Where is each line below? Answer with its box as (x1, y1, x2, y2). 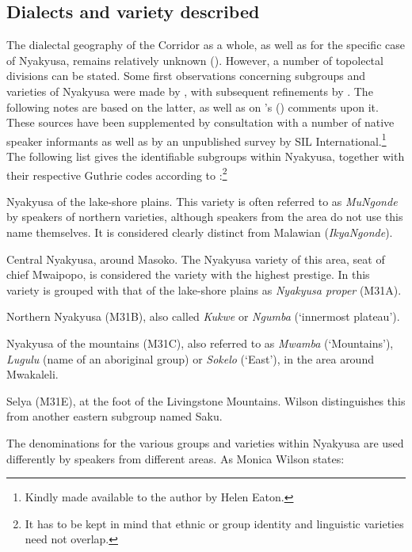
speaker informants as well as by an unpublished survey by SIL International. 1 (6, 130, 387, 149)
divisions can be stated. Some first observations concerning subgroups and (6, 67, 366, 84)
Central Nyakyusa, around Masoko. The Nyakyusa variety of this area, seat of (6, 250, 385, 267)
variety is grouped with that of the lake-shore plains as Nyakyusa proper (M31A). (6, 281, 402, 298)
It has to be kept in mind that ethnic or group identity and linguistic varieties (25, 515, 404, 531)
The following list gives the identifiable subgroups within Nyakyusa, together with (6, 148, 405, 165)
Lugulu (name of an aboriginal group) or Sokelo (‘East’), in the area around (6, 350, 374, 367)
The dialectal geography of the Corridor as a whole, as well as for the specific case (6, 36, 405, 53)
